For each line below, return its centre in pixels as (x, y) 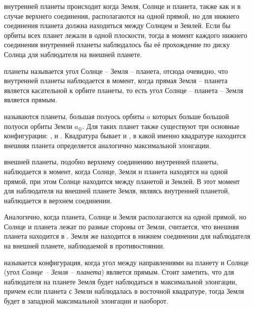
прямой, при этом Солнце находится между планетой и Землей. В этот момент (122, 181)
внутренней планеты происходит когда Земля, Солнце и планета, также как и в (122, 6)
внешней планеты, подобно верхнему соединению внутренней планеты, (111, 162)
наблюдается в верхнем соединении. (58, 200)
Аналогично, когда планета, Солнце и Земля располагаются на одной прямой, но (125, 217)
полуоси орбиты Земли (38, 126)
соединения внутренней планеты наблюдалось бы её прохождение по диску (117, 45)
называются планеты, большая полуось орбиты (74, 116)
